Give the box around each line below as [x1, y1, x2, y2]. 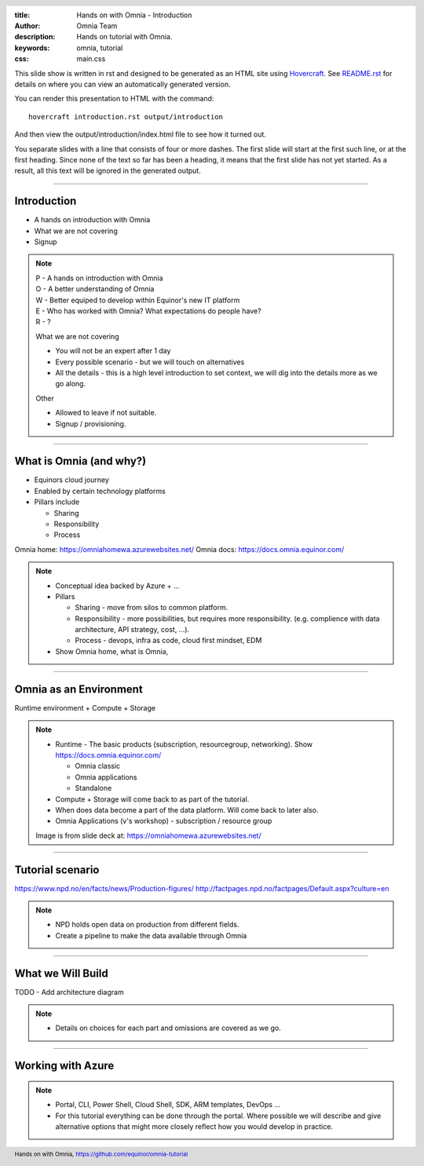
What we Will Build [14, 967, 109, 980]
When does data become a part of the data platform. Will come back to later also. [55, 805, 319, 814]
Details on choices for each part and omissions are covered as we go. [55, 1023, 282, 1033]
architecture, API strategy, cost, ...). [75, 625, 190, 634]
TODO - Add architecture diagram [14, 987, 125, 996]
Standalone [75, 784, 112, 793]
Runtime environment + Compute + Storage [14, 703, 156, 712]
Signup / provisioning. [55, 419, 126, 428]
